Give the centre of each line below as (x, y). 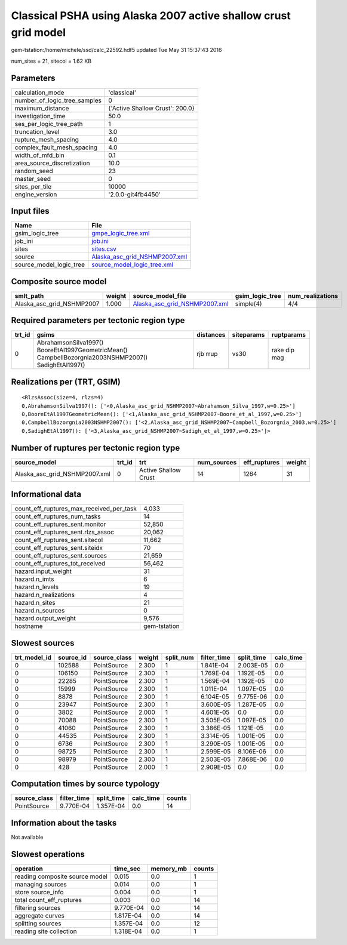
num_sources (217, 462)
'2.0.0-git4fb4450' (135, 194)
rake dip (283, 350)
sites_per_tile (33, 186)
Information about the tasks (64, 823)
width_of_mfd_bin (40, 155)
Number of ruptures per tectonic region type (96, 448)
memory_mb (169, 869)
